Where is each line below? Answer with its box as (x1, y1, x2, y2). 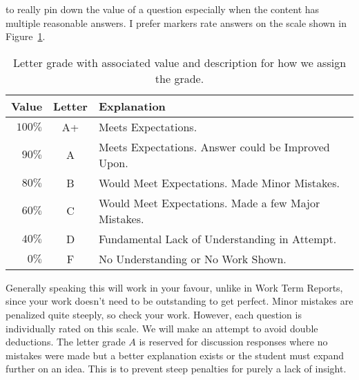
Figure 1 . (6, 29, 46, 44)
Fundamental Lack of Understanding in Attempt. (98, 230, 337, 247)
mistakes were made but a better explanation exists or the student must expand (6, 348, 345, 362)
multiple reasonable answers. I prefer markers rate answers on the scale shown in (6, 15, 347, 30)
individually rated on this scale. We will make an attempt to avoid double (6, 321, 318, 335)
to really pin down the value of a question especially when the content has (6, 2, 320, 16)
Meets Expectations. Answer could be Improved (98, 138, 330, 155)
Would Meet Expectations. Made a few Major (98, 194, 320, 211)
